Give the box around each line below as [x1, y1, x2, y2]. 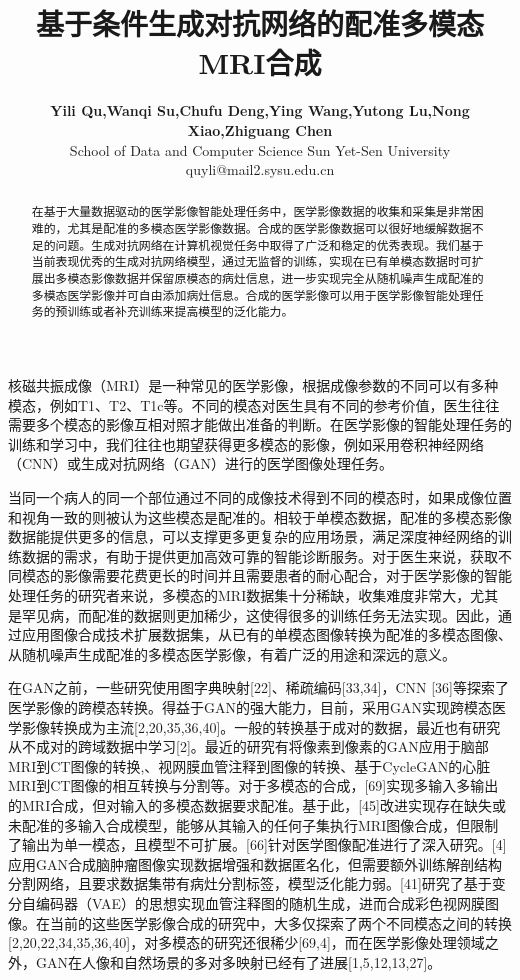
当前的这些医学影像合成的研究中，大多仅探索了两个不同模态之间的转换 [49, 912, 512, 933]
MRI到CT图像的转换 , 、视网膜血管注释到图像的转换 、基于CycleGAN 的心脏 [8, 755, 491, 776]
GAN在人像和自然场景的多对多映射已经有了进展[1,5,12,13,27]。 [35, 951, 442, 972]
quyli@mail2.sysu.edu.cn [185, 159, 335, 180]
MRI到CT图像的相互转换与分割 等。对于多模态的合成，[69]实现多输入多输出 [8, 775, 499, 796]
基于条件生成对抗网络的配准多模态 [35, 3, 484, 44]
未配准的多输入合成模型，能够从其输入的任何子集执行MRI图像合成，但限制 [8, 814, 499, 835]
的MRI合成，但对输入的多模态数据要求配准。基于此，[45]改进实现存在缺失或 [8, 794, 506, 815]
